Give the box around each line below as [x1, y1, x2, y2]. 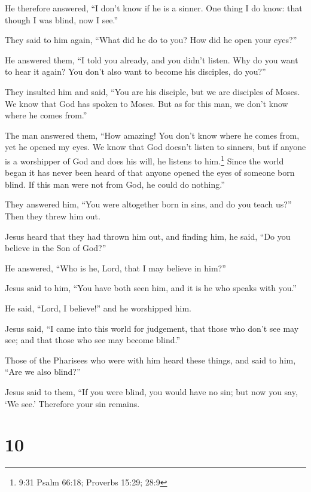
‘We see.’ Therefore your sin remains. [5, 397, 140, 410]
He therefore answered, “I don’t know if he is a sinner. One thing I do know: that [5, 2, 303, 14]
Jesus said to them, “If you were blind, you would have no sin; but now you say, [5, 385, 298, 398]
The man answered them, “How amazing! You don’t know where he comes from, [5, 129, 300, 141]
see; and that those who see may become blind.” [5, 334, 181, 346]
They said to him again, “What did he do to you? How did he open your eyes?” [5, 33, 297, 46]
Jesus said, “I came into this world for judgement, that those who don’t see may [5, 322, 299, 334]
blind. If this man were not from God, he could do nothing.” [5, 178, 225, 190]
